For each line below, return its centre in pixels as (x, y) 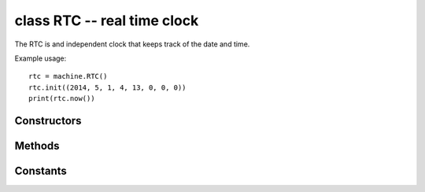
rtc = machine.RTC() (68, 76)
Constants (41, 170)
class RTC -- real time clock (107, 20)
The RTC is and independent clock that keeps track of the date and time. (132, 44)
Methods (37, 146)
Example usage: (41, 58)
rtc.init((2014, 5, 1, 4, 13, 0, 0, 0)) (107, 87)
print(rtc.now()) (62, 99)
